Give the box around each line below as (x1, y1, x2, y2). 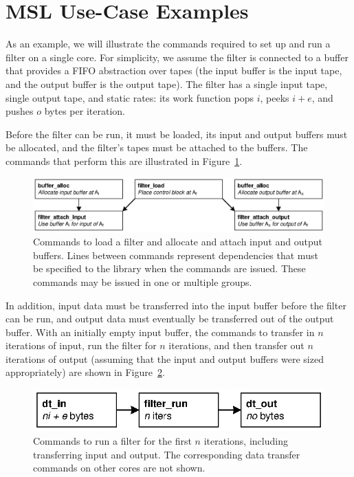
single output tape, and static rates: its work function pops (5, 90, 254, 104)
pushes (5, 104, 34, 118)
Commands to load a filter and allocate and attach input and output (33, 234, 322, 249)
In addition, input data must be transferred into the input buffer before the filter (5, 298, 346, 312)
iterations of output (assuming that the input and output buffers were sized (5, 351, 324, 366)
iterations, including (203, 433, 288, 447)
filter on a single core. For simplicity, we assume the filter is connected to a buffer (5, 49, 349, 64)
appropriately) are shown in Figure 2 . (5, 365, 165, 379)
